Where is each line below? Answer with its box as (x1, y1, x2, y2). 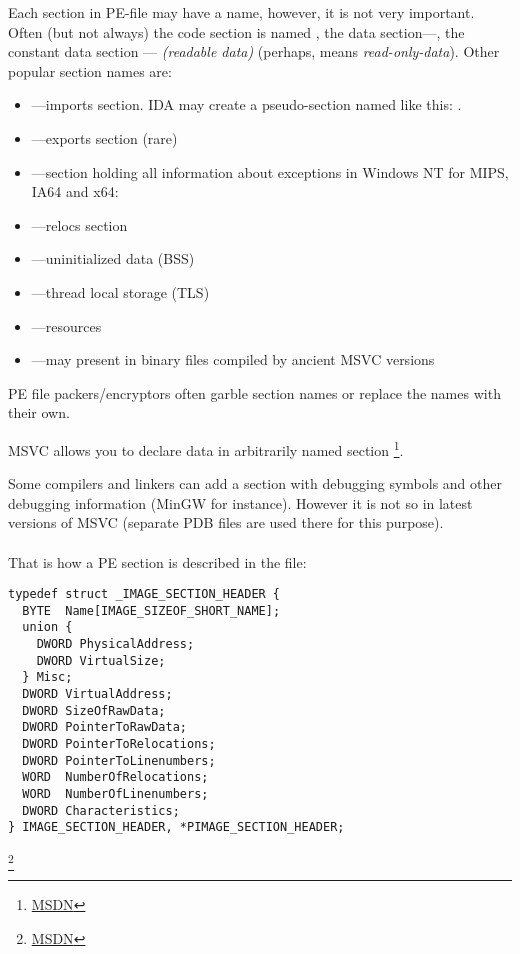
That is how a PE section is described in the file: (8, 551, 307, 572)
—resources (31, 315, 102, 336)
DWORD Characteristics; (22, 803, 180, 818)
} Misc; (22, 670, 73, 685)
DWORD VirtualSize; (36, 653, 166, 668)
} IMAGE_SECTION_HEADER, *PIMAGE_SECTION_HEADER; (8, 820, 345, 835)
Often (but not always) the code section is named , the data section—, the (8, 21, 465, 42)
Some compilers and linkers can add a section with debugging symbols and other (8, 473, 503, 494)
